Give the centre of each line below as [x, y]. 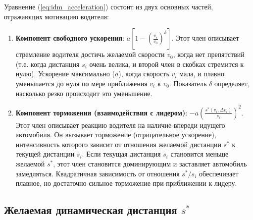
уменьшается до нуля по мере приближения [81, 83]
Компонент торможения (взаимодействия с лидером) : [101, 112]
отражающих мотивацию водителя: [57, 16]
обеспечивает [219, 173]
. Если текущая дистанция [121, 154]
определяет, [232, 83]
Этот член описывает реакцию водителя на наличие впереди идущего [120, 125]
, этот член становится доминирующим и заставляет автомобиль [150, 164]
